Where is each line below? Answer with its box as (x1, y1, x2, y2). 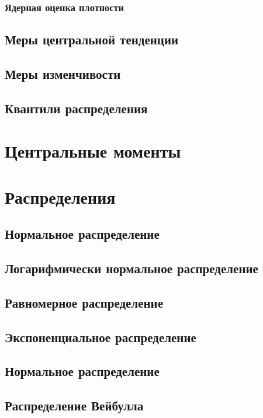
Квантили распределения (5, 99, 148, 117)
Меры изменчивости (5, 65, 121, 83)
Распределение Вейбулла (5, 396, 144, 414)
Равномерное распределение (5, 293, 164, 311)
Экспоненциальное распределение (5, 328, 196, 346)
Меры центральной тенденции (5, 30, 179, 48)
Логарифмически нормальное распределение (5, 259, 258, 277)
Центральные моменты (5, 139, 181, 163)
